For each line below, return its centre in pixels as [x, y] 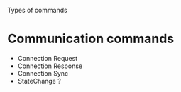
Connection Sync [43, 73]
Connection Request [48, 58]
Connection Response [50, 66]
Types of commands [37, 10]
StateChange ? [39, 81]
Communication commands [91, 39]
